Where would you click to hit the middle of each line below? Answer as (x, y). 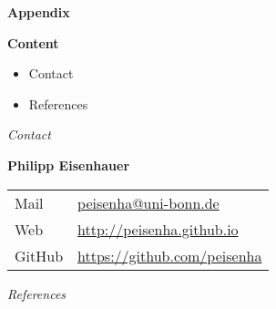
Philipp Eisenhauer (69, 165)
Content (33, 42)
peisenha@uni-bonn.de (148, 202)
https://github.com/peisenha (170, 255)
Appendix (39, 12)
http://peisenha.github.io (158, 229)
